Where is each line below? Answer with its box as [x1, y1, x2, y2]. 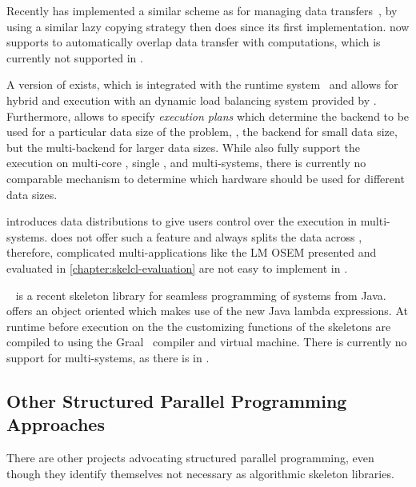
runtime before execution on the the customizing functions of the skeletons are [6, 317, 391, 334]
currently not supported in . [6, 49, 143, 66]
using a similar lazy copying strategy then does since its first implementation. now [6, 18, 410, 34]
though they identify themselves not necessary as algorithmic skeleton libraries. [6, 465, 394, 481]
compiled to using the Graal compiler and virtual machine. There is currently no [6, 333, 407, 350]
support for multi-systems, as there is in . [6, 349, 210, 365]
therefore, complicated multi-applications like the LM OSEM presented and [6, 244, 377, 261]
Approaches [6, 412, 105, 437]
